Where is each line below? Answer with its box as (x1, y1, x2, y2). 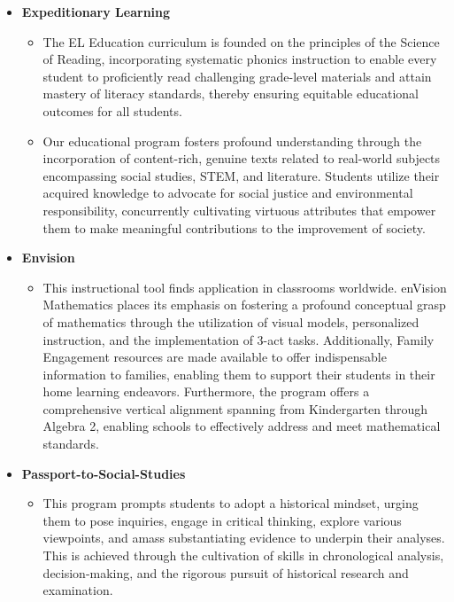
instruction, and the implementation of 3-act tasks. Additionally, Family (42, 330, 435, 348)
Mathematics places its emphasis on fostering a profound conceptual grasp (42, 295, 446, 314)
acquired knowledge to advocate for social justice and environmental (42, 184, 413, 202)
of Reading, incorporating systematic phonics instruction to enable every (42, 50, 437, 68)
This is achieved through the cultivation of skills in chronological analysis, (42, 546, 444, 565)
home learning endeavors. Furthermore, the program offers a (42, 382, 370, 401)
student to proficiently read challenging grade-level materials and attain (42, 66, 432, 85)
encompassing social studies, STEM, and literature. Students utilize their (42, 166, 440, 184)
